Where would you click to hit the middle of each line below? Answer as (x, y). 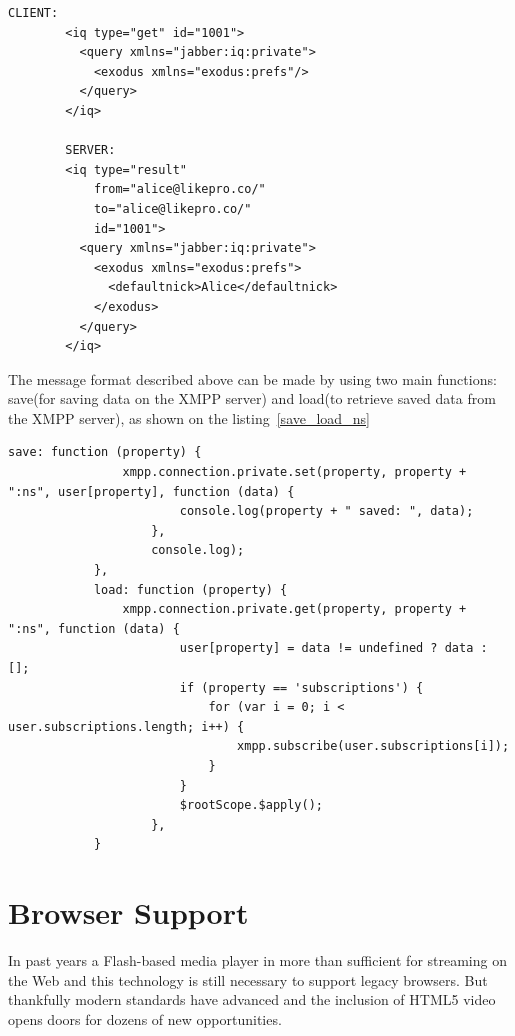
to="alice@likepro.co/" (172, 208)
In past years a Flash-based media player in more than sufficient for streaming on (257, 960)
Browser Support (128, 912)
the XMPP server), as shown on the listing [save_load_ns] (189, 417)
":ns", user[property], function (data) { (151, 491)
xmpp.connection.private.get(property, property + (294, 609)
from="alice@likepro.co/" (179, 189)
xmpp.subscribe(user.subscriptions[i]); (373, 746)
